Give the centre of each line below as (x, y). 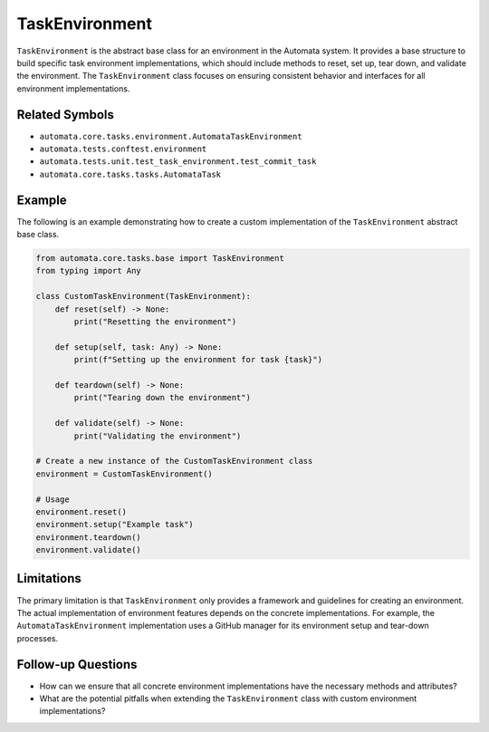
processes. (38, 638)
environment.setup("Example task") (115, 525)
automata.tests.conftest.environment (123, 149)
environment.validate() (89, 550)
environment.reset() (81, 511)
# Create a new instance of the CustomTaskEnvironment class (174, 461)
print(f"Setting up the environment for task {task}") (198, 360)
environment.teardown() (89, 537)
